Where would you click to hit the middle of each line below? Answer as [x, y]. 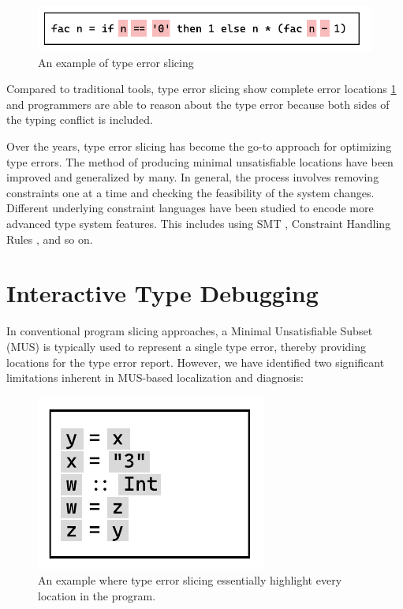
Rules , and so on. [50, 239]
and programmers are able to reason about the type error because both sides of [198, 104]
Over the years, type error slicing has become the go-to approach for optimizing [199, 146]
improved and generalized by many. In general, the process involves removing [193, 177]
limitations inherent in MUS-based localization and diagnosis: [155, 377]
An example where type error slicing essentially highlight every [190, 580]
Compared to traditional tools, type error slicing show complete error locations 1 [201, 89]
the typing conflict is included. [80, 120]
